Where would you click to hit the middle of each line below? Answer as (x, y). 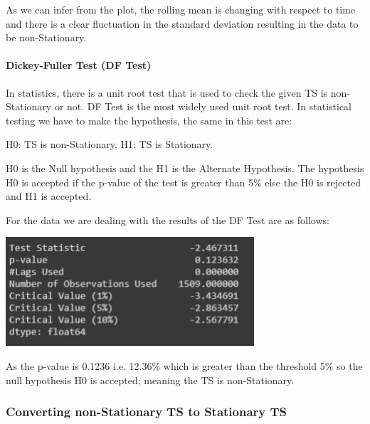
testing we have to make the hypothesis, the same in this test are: (149, 120)
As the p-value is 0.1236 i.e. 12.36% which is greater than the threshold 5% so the (184, 365)
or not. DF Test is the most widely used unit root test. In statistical (203, 106)
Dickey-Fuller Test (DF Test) (79, 65)
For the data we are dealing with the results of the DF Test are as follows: (168, 219)
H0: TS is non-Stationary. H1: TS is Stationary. (110, 144)
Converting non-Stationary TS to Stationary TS (147, 412)
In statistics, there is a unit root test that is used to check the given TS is (167, 92)
